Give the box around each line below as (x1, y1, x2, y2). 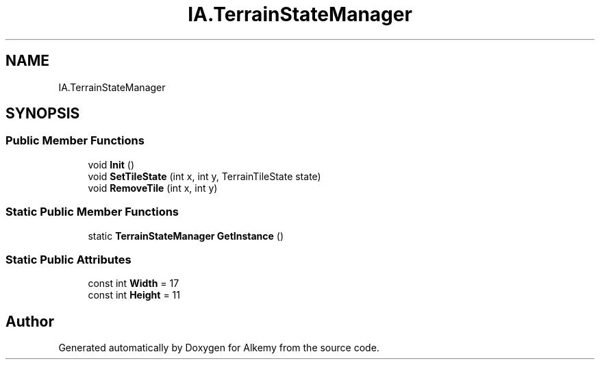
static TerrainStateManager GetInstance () (88, 229, 284, 242)
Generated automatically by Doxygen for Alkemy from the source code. (58, 342, 379, 354)
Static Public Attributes (5, 252, 132, 266)
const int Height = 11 (88, 289, 180, 301)
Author (5, 312, 54, 330)
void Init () (88, 158, 135, 171)
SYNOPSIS (5, 105, 80, 123)
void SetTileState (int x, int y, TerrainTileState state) (88, 170, 321, 182)
